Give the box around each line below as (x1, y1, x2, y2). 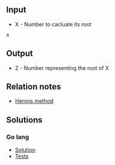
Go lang (6, 133, 29, 141)
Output (6, 48, 33, 59)
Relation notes (6, 82, 61, 92)
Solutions (6, 115, 43, 125)
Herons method (14, 97, 54, 105)
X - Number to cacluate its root (14, 20, 92, 27)
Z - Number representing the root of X (14, 64, 109, 71)
